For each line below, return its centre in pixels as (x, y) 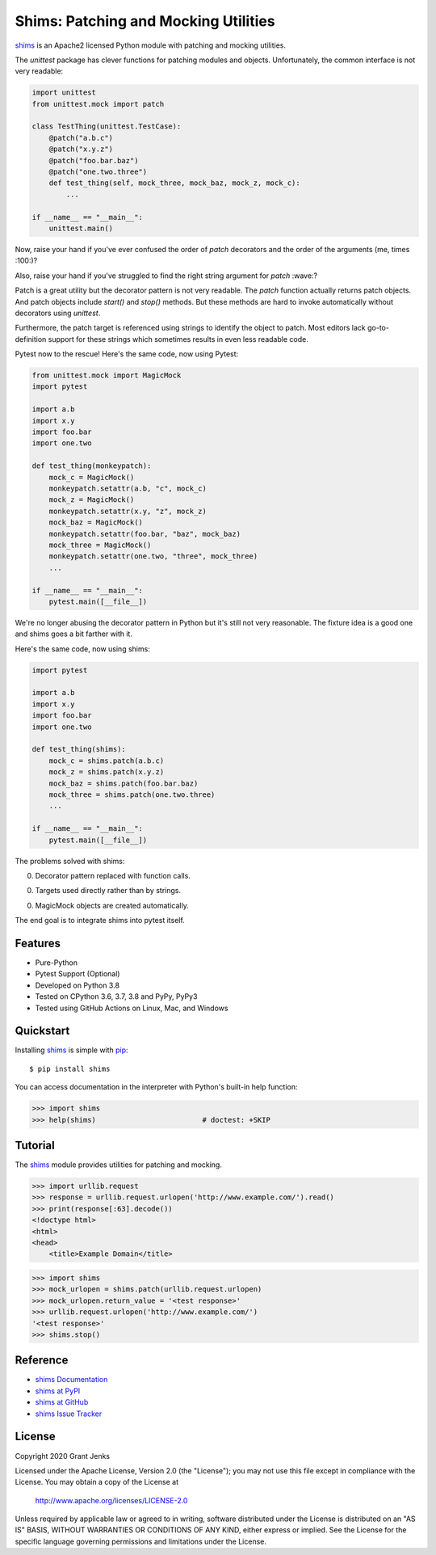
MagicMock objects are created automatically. (112, 905)
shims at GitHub (62, 1402)
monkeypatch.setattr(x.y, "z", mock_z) (128, 511)
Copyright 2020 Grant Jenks (63, 1456)
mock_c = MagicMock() (92, 477)
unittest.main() (81, 228)
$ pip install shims (70, 1068)
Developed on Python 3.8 (78, 985)
